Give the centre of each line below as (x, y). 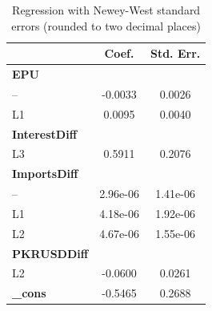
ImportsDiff (45, 174)
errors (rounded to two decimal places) (106, 25)
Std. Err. (175, 53)
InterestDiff (45, 133)
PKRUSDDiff (50, 253)
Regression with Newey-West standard (106, 10)
